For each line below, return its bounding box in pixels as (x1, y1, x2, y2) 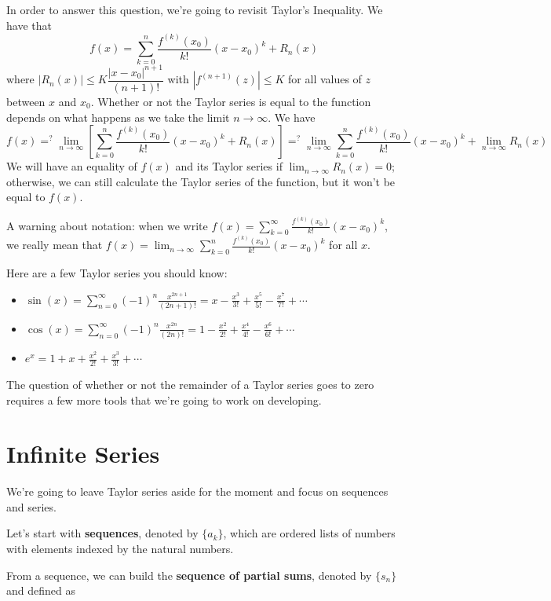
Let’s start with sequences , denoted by (6, 525, 199, 541)
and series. (6, 498, 57, 515)
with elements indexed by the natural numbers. (6, 541, 234, 557)
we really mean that (6, 236, 103, 253)
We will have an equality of (6, 158, 137, 174)
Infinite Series (6, 438, 160, 470)
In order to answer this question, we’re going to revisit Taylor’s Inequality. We (6, 2, 383, 17)
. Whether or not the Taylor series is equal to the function (90, 93, 371, 109)
